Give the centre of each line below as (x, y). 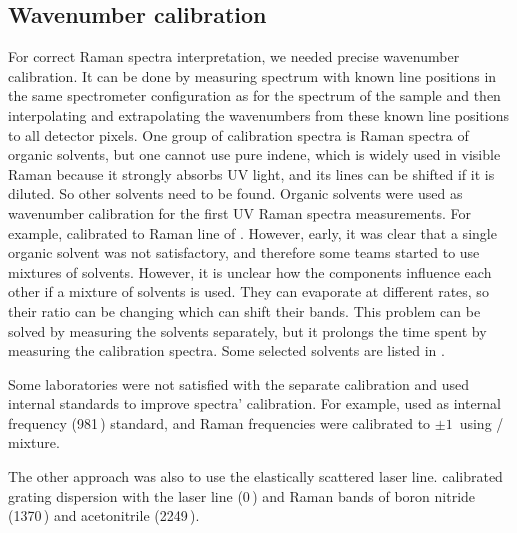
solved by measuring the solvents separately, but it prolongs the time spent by (247, 330)
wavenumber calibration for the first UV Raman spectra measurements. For (239, 212)
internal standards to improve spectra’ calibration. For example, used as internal (254, 403)
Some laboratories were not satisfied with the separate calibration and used (239, 383)
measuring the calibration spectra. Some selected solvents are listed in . (226, 350)
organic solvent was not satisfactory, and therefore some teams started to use (244, 252)
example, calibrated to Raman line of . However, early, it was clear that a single (252, 232)
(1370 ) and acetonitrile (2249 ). (104, 515)
